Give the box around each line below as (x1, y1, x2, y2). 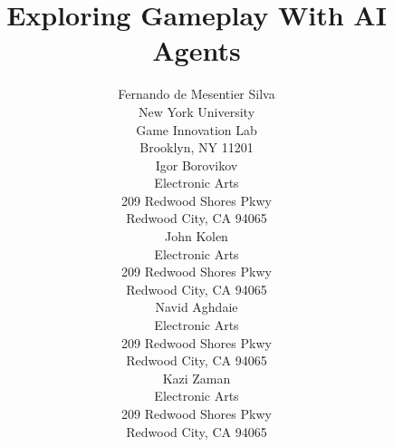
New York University (138, 102, 255, 121)
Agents (152, 32, 241, 69)
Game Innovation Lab (136, 120, 257, 139)
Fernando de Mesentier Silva (118, 84, 275, 103)
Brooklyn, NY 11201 (139, 138, 254, 157)
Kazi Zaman (162, 368, 231, 387)
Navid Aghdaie (155, 297, 238, 316)
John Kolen (165, 227, 228, 246)
